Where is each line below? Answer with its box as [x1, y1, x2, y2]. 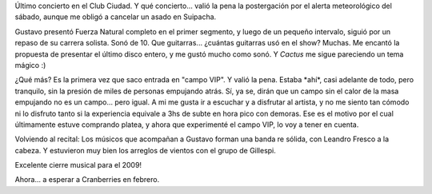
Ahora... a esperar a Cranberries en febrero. [14, 175, 160, 184]
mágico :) [14, 60, 46, 69]
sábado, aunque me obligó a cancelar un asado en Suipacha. [14, 12, 217, 22]
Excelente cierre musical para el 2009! [14, 160, 142, 170]
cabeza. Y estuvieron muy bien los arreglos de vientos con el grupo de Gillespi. [14, 145, 276, 155]
